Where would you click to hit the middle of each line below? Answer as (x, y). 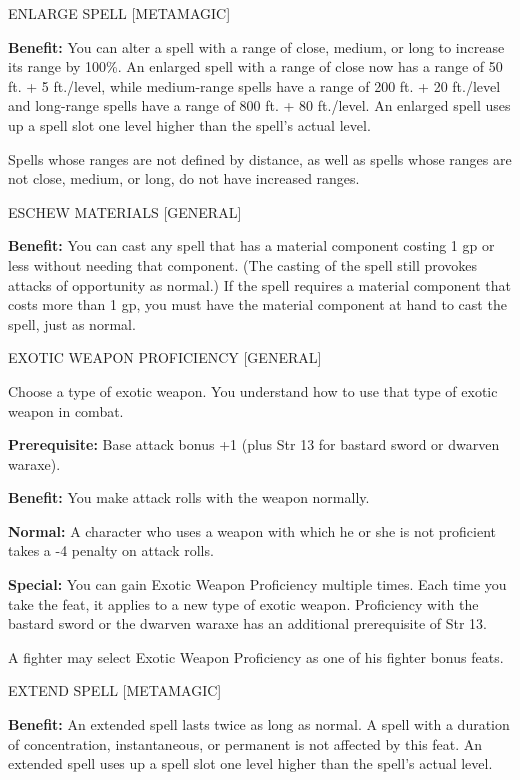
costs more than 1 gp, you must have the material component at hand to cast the (257, 304)
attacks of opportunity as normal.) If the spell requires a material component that (259, 284)
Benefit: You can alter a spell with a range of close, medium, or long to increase (256, 46)
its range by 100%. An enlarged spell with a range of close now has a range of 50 (255, 66)
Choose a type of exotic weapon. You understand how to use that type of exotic (253, 390)
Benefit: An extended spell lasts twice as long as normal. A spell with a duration (259, 724)
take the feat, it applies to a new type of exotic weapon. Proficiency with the (243, 603)
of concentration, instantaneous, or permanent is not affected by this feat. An (245, 743)
